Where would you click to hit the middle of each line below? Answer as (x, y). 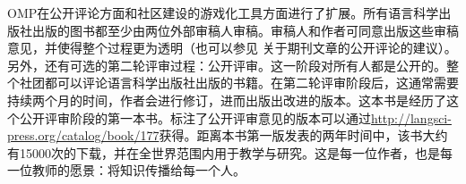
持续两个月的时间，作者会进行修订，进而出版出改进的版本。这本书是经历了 (227, 100)
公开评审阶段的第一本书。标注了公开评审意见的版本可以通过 (195, 117)
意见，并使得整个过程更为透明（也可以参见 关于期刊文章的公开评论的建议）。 (232, 48)
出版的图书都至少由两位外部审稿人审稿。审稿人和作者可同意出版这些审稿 (245, 30)
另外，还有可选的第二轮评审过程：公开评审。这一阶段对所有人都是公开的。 (227, 65)
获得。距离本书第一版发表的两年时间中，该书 (291, 135)
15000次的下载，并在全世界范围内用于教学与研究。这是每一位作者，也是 (229, 152)
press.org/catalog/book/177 (83, 135)
